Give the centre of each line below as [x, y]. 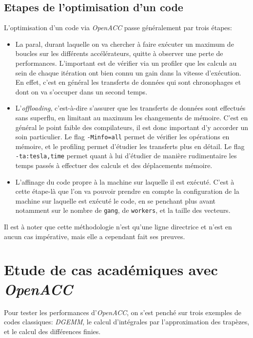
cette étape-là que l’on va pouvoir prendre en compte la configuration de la [127, 191]
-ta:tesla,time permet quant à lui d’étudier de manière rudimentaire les [126, 156]
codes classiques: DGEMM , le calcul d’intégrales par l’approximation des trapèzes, [127, 322]
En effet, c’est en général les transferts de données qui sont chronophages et [128, 82]
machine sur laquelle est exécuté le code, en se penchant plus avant [115, 200]
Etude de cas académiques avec [111, 270]
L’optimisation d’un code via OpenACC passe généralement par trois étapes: [118, 28]
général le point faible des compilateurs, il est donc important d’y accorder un [132, 127]
